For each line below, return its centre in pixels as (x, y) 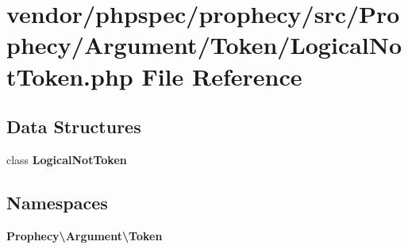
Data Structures (74, 126)
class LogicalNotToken (67, 159)
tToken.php (70, 76)
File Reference (222, 76)
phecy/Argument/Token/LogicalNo (204, 45)
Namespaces (57, 202)
